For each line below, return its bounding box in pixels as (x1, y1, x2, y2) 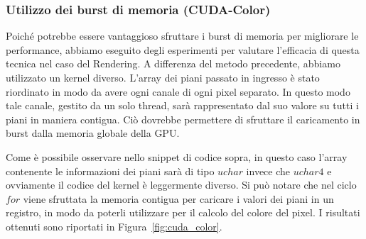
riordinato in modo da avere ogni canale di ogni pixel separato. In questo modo (6, 84, 350, 99)
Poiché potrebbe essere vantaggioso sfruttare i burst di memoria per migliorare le (6, 28, 359, 43)
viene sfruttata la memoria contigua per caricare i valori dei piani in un (23, 191, 334, 206)
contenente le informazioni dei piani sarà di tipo (6, 163, 215, 178)
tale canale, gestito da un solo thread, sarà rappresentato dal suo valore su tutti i (6, 98, 359, 113)
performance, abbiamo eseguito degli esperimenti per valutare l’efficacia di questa (6, 42, 360, 57)
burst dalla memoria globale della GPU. (6, 126, 180, 140)
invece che (246, 163, 291, 178)
